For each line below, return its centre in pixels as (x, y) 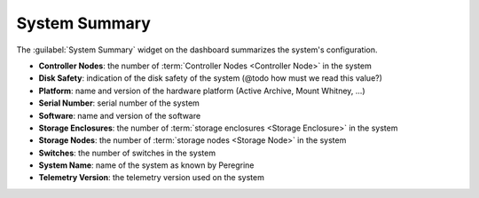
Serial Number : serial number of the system (119, 103)
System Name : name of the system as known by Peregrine (146, 165)
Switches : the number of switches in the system (127, 153)
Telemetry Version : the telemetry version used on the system (152, 178)
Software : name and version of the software (120, 115)
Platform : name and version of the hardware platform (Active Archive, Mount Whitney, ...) (202, 91)
